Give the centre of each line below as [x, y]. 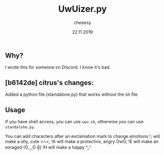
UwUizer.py [82, 9]
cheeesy [82, 22]
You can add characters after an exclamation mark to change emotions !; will [82, 136]
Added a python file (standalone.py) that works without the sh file [71, 94]
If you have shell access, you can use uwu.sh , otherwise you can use [74, 121]
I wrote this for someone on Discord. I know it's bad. [58, 67]
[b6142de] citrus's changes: [49, 82]
